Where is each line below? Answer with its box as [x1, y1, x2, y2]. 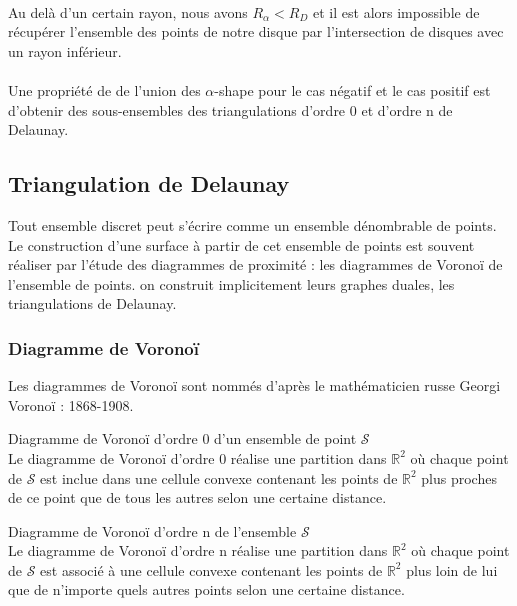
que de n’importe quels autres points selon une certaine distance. [8, 579, 405, 600]
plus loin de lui [406, 559, 498, 580]
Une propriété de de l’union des [8, 79, 201, 100]
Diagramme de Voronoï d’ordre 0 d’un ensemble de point [8, 428, 357, 449]
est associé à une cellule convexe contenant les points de [40, 559, 383, 580]
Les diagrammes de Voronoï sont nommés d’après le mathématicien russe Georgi [8, 375, 501, 396]
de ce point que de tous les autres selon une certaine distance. [8, 487, 387, 508]
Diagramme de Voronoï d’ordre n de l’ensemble [8, 520, 297, 541]
